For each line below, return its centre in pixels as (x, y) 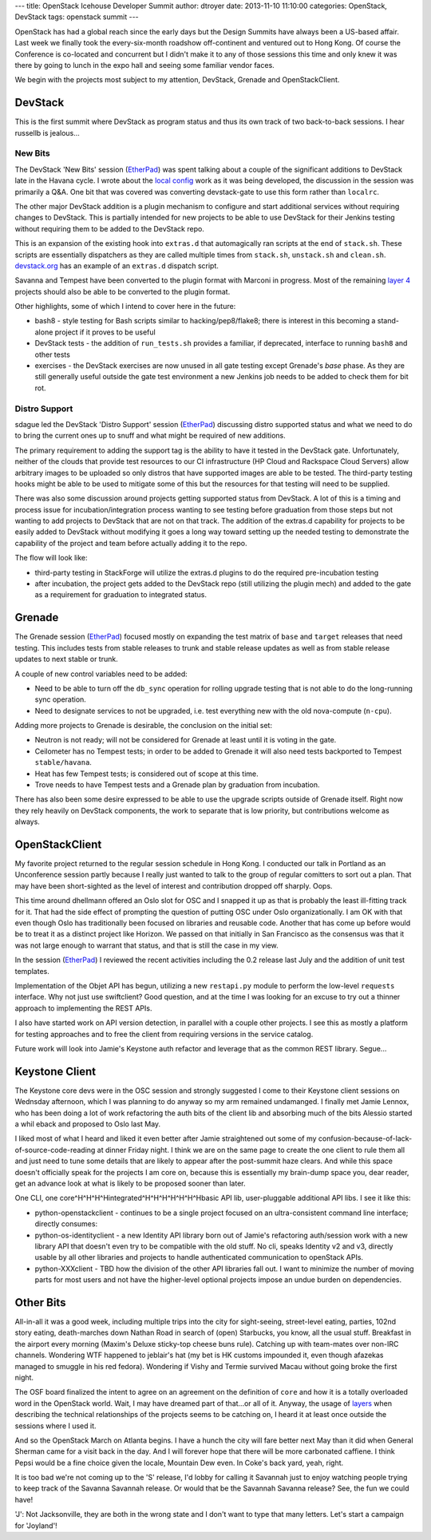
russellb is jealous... (47, 133)
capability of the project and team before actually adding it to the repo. (131, 543)
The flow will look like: (51, 558)
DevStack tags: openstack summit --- (77, 17)
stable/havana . (63, 762)
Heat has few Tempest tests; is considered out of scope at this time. (146, 774)
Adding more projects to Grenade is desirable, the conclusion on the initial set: (144, 726)
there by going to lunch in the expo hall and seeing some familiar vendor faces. (144, 65)
